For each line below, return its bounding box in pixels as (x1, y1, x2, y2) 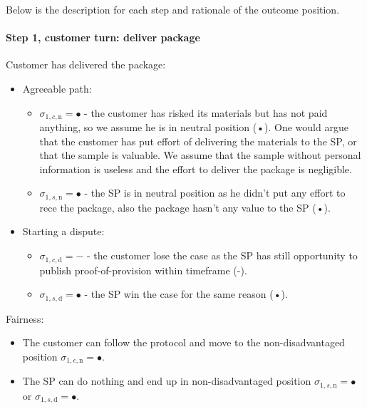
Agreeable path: (22, 81, 92, 95)
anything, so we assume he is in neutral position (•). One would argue (39, 120, 348, 135)
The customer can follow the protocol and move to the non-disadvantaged (22, 335, 345, 350)
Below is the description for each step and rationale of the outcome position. (6, 2, 340, 16)
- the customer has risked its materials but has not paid (84, 105, 328, 120)
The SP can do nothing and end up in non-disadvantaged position (22, 373, 311, 388)
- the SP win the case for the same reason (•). (84, 286, 288, 301)
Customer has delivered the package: (6, 57, 166, 72)
